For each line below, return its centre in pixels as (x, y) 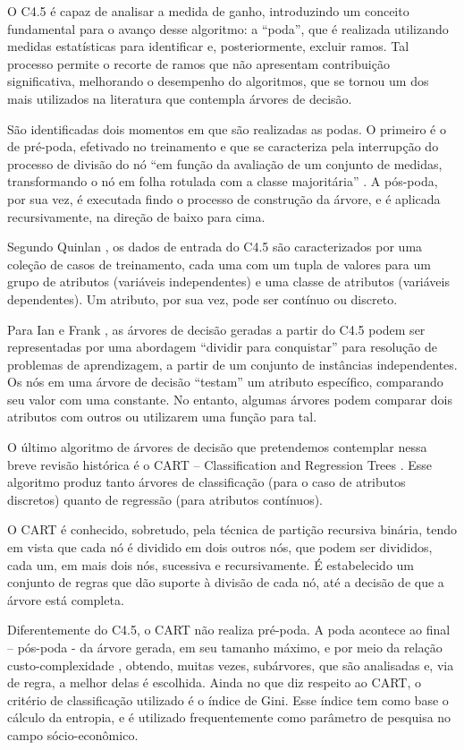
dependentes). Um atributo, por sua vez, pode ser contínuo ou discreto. (202, 298)
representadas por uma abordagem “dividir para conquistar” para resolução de (222, 347)
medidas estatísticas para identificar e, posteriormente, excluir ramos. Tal (208, 46)
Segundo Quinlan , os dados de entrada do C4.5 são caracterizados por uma (215, 247)
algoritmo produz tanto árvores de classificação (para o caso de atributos (207, 482)
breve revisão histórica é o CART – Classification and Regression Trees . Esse (220, 464)
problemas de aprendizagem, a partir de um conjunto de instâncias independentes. (232, 364)
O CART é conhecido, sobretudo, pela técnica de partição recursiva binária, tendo (232, 529)
